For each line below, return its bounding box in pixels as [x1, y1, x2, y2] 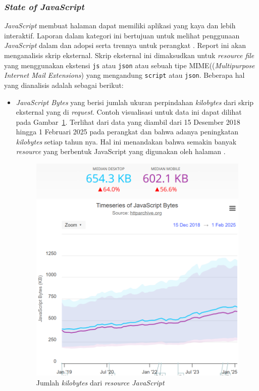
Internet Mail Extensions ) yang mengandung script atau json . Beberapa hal [4, 70, 245, 80]
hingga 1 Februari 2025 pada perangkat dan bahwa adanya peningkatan [16, 126, 239, 137]
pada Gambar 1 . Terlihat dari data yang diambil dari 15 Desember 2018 [16, 116, 240, 127]
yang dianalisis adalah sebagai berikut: [4, 79, 124, 90]
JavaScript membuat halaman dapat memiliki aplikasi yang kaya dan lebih [4, 20, 236, 31]
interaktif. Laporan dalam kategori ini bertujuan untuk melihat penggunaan [4, 30, 240, 40]
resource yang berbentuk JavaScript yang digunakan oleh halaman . [16, 146, 226, 157]
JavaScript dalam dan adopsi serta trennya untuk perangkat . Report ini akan [4, 40, 246, 51]
